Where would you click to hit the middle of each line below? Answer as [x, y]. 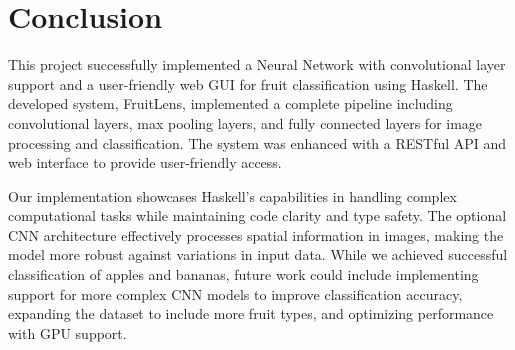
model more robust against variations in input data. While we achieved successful [258, 254]
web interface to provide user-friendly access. [145, 162]
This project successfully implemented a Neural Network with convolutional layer [257, 64]
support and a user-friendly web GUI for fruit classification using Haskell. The [248, 83]
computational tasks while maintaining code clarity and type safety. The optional [257, 215]
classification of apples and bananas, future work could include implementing [243, 274]
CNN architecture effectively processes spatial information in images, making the [256, 234]
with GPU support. [67, 332]
